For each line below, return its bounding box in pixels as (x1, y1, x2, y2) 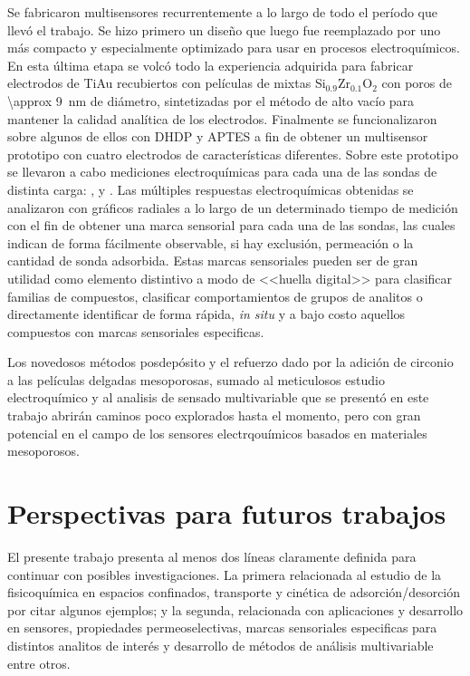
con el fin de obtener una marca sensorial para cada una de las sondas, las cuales (7, 216, 456, 235)
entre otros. (7, 653, 71, 672)
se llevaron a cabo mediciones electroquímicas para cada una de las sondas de (7, 162, 437, 181)
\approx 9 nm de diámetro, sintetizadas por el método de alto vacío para (7, 91, 415, 110)
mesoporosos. (7, 441, 80, 460)
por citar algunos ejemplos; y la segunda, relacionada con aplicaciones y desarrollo (7, 600, 464, 619)
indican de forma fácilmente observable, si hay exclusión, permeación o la (7, 233, 414, 252)
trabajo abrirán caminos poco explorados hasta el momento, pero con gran (7, 406, 421, 425)
